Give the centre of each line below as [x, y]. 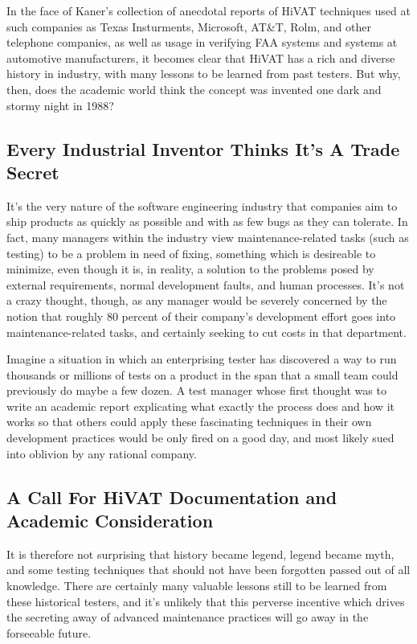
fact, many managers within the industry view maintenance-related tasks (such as [208, 237]
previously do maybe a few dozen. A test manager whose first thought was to [196, 390]
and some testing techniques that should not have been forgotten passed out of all [208, 570]
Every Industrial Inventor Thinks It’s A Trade [203, 148]
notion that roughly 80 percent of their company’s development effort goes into [201, 316]
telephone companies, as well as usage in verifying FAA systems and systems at [202, 42]
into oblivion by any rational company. [102, 453]
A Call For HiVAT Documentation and [172, 496]
